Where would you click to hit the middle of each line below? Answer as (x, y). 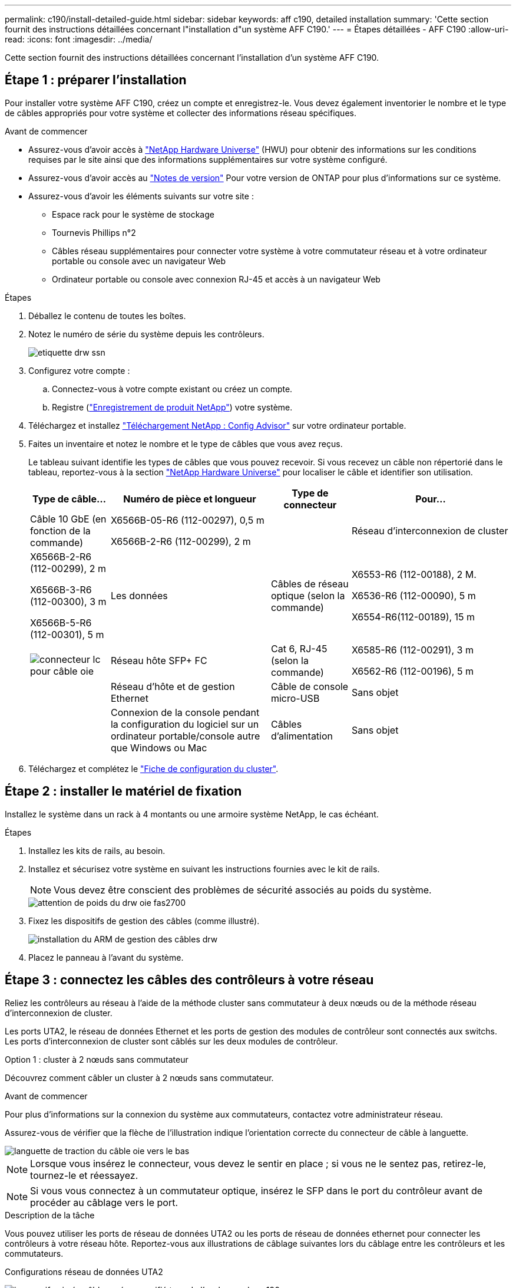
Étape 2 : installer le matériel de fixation (123, 791)
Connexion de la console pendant (185, 712)
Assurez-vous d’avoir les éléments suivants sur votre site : (141, 196)
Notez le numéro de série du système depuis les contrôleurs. (146, 334)
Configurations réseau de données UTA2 (84, 1271)
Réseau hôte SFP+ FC (159, 660)
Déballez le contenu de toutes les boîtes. (107, 316)
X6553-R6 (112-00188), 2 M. (414, 574)
